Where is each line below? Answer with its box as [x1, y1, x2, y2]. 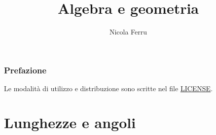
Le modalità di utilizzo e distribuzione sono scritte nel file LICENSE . [4, 83, 213, 94]
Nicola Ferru [109, 27, 147, 37]
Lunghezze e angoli [4, 112, 136, 132]
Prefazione [4, 64, 47, 76]
